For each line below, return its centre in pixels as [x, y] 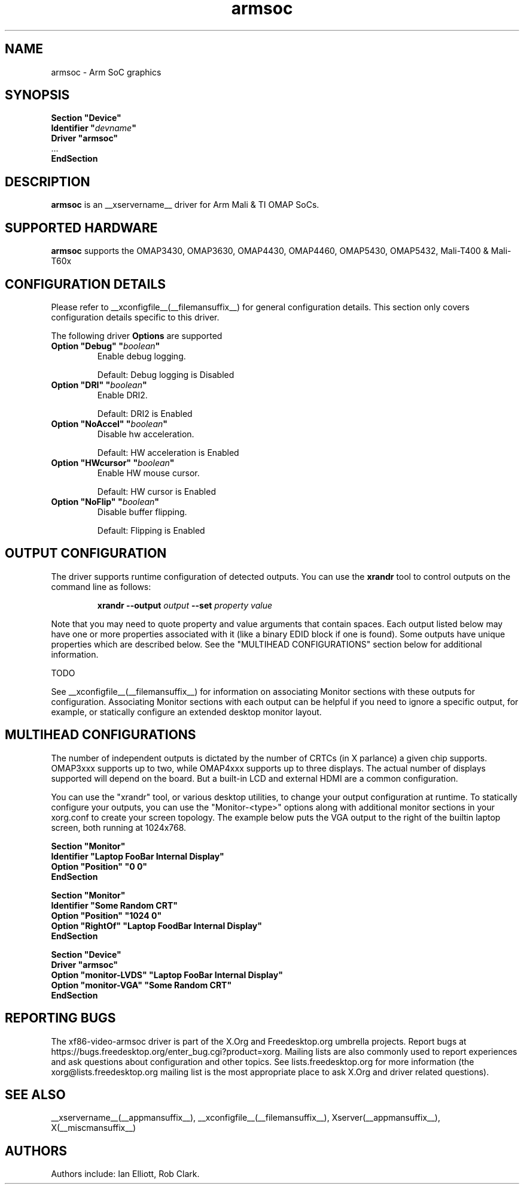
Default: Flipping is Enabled [151, 530]
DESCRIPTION [48, 181]
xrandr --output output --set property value [185, 605]
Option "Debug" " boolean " [106, 346]
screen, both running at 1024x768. [119, 827]
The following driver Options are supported [137, 335]
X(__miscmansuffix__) [94, 1128]
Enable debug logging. [141, 356]
